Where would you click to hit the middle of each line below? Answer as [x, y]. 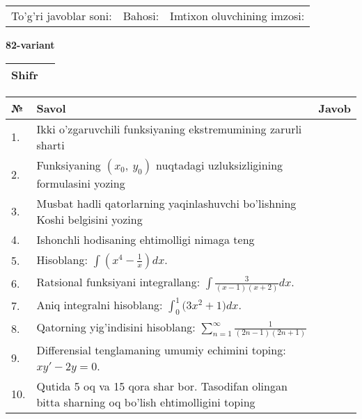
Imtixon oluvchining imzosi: [237, 16]
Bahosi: [141, 16]
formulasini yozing [81, 183]
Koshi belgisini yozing [89, 219]
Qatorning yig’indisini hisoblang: [116, 327]
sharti [50, 145]
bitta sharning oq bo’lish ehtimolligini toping [146, 402]
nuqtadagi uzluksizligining [220, 165]
